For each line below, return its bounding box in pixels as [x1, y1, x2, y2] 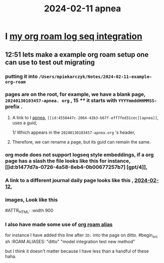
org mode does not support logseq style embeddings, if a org [5, 151, 154, 158]
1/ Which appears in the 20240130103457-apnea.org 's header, [12, 129, 136, 135]
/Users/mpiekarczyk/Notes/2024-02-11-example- [38, 74, 152, 79]
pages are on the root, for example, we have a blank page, [5, 91, 146, 98]
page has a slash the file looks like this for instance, [5, 157, 131, 164]
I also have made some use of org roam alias [5, 221, 113, 227]
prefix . [5, 103, 23, 110]
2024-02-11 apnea [44, 3, 121, 14]
